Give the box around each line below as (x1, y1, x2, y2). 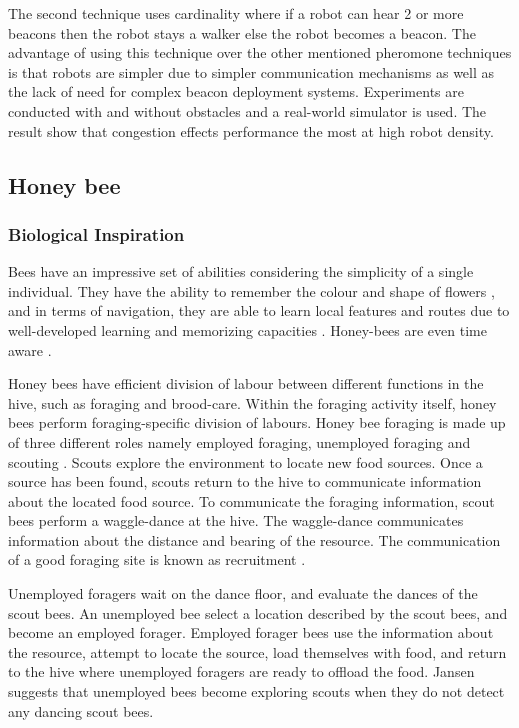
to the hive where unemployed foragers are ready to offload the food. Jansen (8, 661, 475, 682)
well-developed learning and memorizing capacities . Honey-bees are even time (8, 319, 487, 340)
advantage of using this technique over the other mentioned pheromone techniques (8, 42, 512, 63)
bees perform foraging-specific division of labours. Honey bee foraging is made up (8, 412, 506, 433)
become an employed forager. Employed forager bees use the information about (8, 622, 494, 643)
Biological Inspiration (8, 221, 185, 246)
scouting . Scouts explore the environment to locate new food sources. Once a (8, 451, 483, 472)
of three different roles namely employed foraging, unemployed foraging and (8, 431, 471, 452)
